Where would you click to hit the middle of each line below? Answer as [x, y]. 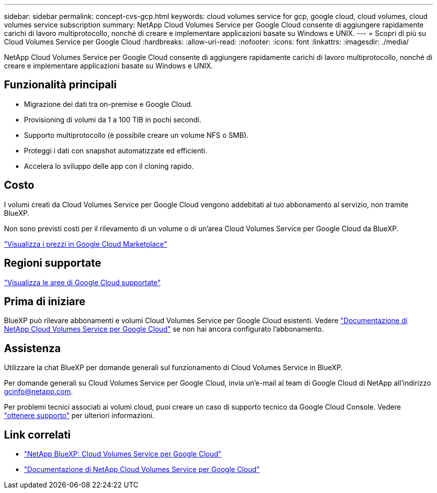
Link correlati [37, 435]
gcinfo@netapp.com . [38, 392]
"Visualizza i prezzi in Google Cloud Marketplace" [86, 244]
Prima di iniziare [45, 301]
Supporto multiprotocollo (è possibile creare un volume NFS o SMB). [136, 135]
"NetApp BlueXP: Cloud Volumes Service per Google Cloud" [123, 454]
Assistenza [32, 348]
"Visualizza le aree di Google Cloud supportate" [82, 282]
